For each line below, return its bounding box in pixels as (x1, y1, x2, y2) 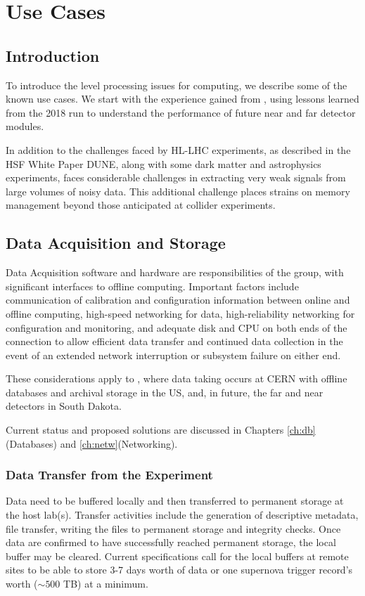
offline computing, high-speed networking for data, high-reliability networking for (6, 306, 355, 320)
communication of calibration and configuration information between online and (6, 292, 350, 307)
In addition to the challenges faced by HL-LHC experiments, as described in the (6, 142, 351, 157)
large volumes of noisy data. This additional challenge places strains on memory (6, 183, 350, 198)
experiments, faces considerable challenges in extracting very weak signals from (6, 170, 346, 185)
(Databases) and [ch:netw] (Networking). (6, 436, 178, 451)
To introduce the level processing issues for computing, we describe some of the (6, 77, 347, 92)
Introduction (6, 44, 100, 66)
